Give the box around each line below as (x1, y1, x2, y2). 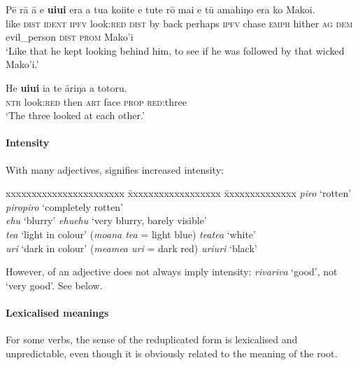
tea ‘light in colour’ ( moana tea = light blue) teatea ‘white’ (6, 226, 256, 241)
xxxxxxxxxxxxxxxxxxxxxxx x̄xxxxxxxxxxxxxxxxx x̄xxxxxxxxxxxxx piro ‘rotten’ (6, 186, 352, 200)
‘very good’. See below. (6, 277, 103, 292)
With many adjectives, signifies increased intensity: (6, 162, 224, 177)
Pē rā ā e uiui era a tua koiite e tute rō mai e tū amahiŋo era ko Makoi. (6, 2, 315, 16)
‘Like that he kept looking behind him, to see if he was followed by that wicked (6, 43, 345, 57)
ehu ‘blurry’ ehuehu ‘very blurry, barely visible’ (6, 213, 207, 228)
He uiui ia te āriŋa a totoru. (6, 80, 127, 95)
